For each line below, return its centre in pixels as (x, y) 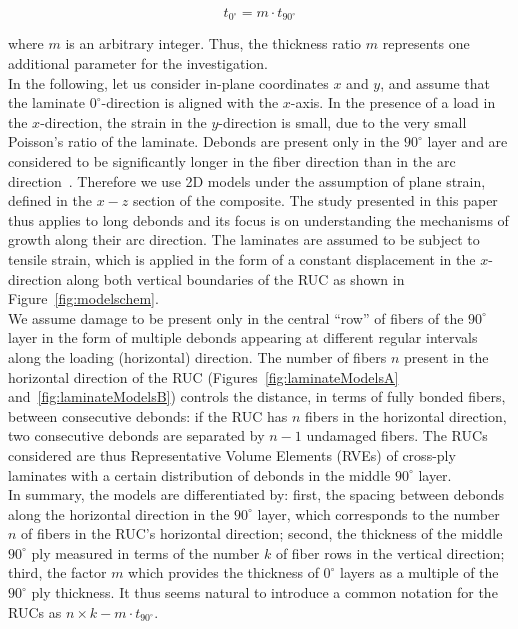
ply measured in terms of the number (145, 552)
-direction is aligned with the (190, 102)
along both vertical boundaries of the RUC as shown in (235, 278)
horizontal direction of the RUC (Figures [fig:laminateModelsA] (203, 376)
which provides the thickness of (223, 572)
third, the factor (57, 572)
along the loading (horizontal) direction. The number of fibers (197, 356)
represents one (426, 43)
